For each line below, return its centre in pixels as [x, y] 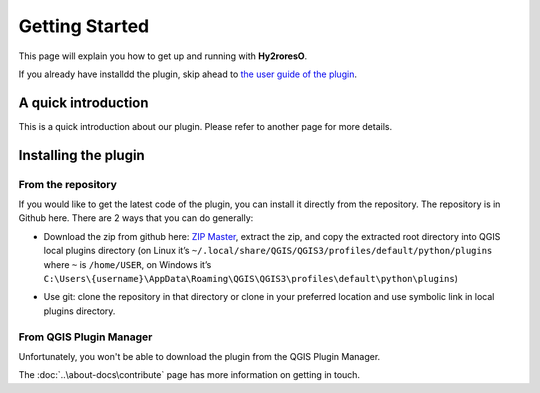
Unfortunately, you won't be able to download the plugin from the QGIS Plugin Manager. [199, 356]
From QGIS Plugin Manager [85, 337]
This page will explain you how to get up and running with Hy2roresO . [163, 56]
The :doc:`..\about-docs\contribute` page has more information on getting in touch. [189, 375]
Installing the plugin [81, 155]
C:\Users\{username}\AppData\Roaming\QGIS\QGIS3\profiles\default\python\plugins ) [251, 278]
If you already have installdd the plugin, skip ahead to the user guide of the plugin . [187, 74]
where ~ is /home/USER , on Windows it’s [127, 264]
